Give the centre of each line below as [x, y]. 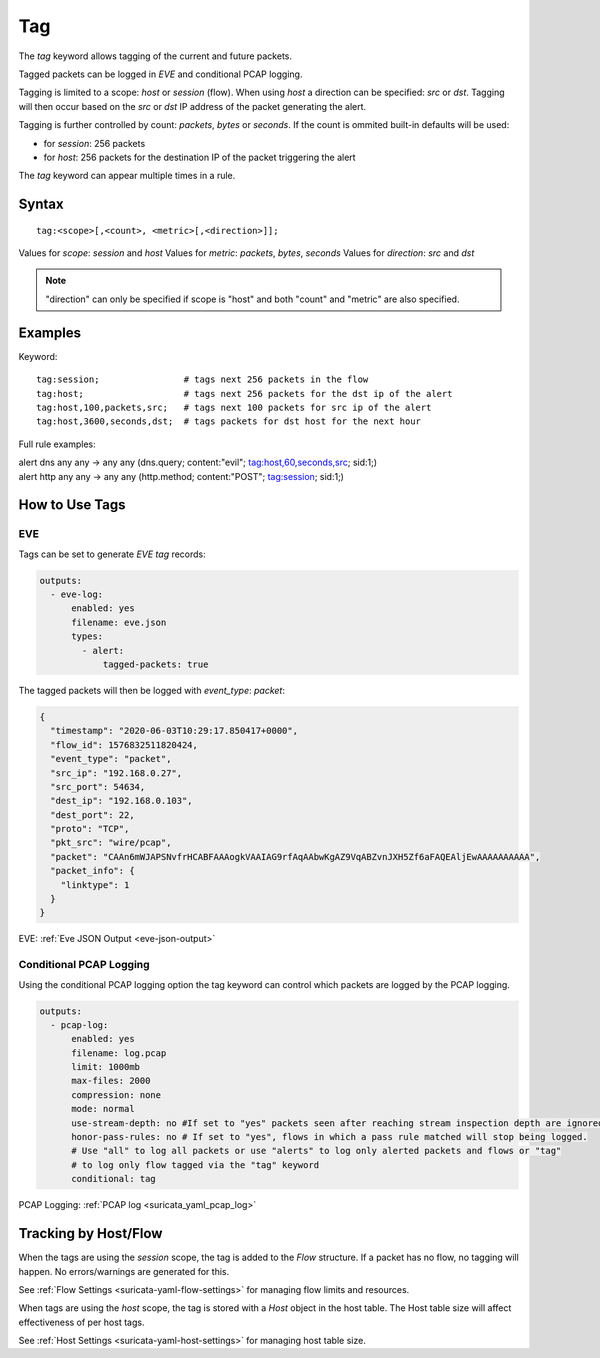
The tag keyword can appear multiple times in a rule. [127, 176]
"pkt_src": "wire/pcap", [111, 843]
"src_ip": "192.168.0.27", [116, 773]
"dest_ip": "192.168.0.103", [122, 801]
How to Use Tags [72, 505]
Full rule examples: [57, 444]
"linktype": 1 [95, 884]
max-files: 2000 [111, 1081]
